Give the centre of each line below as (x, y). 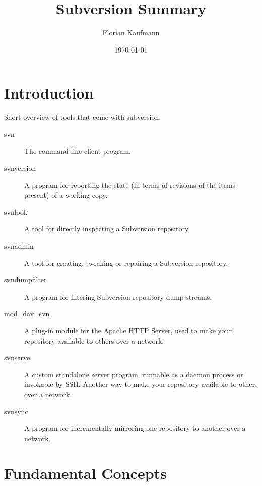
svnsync (16, 411)
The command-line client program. (78, 151)
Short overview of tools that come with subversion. (83, 117)
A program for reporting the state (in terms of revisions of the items (130, 185)
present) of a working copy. (66, 195)
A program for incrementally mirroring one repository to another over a (135, 428)
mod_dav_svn (27, 313)
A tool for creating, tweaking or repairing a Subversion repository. (126, 262)
